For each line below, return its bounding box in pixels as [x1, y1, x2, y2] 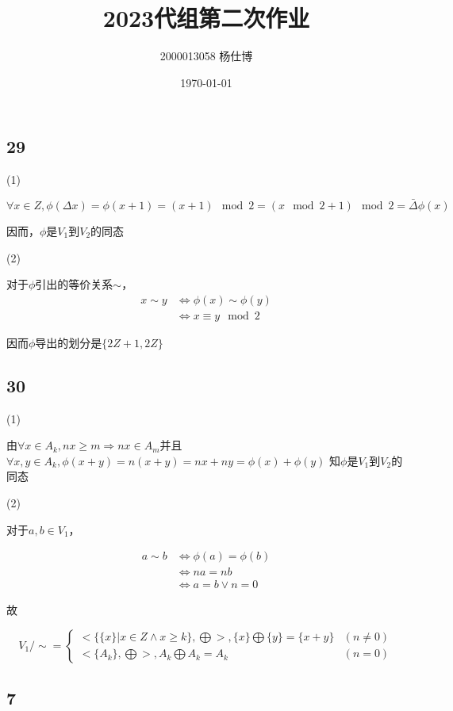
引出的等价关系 [35, 276, 113, 292]
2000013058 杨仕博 [159, 48, 253, 64]
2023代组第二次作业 [102, 2, 310, 34]
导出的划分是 [35, 334, 102, 350]
